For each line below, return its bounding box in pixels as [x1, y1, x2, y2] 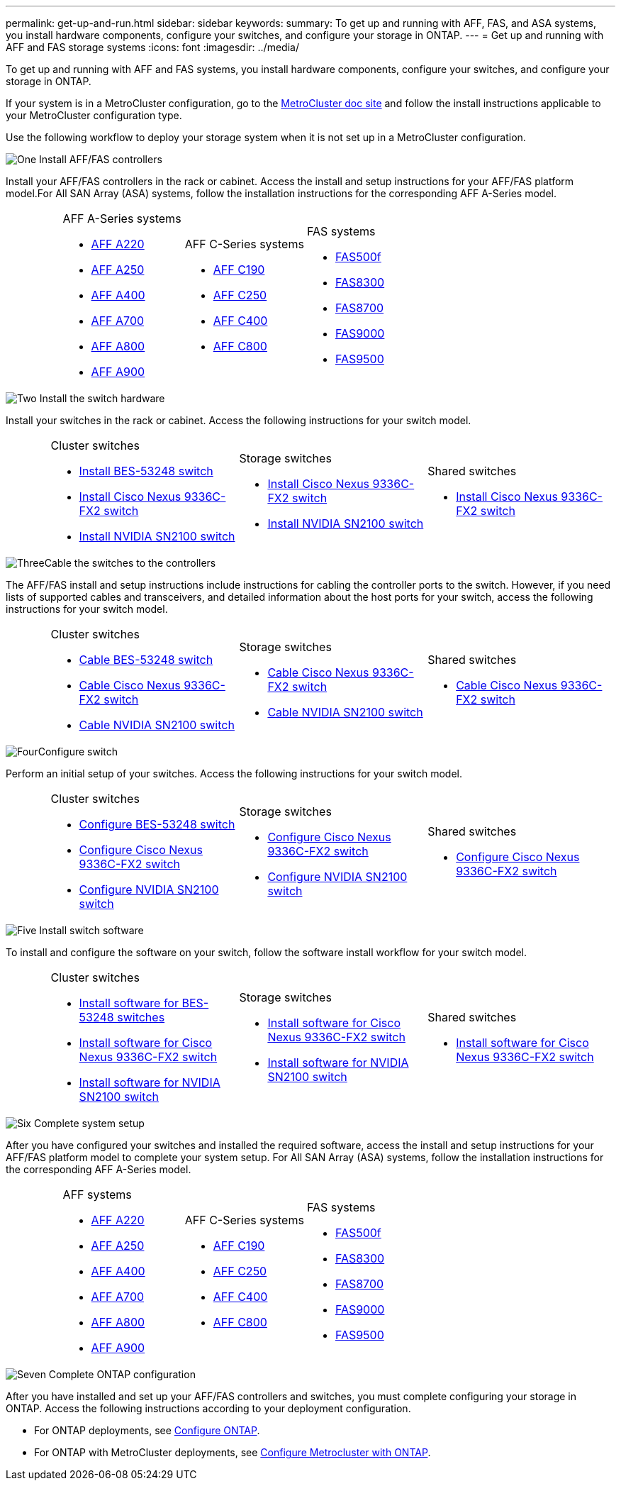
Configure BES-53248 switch [79, 817, 235, 831]
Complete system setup [33, 1117, 145, 1129]
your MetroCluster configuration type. [6, 109, 182, 121]
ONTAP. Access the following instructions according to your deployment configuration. [6, 1402, 411, 1414]
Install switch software [39, 924, 144, 936]
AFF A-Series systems [62, 211, 181, 226]
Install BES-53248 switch [79, 464, 213, 478]
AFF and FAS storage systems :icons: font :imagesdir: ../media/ [6, 41, 299, 53]
